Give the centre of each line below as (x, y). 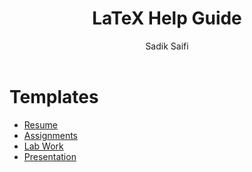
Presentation (50, 156)
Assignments (51, 135)
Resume (40, 124)
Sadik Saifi (167, 46)
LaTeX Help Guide (167, 18)
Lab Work (43, 146)
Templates (54, 96)
